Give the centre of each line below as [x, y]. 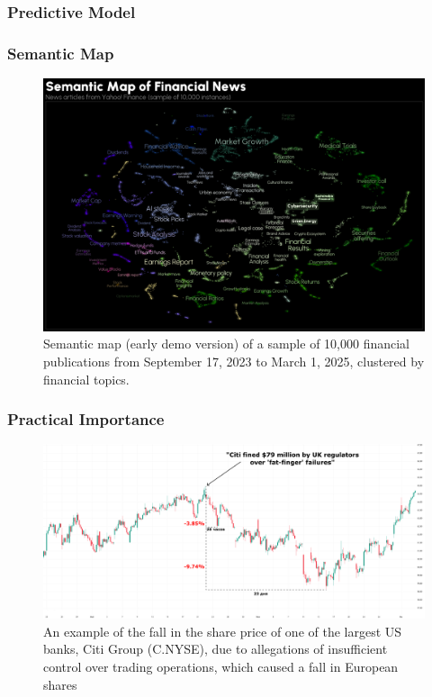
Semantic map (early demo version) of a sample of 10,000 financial [226, 344]
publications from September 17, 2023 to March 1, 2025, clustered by [234, 361]
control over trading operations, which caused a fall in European [221, 666]
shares [60, 684]
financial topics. [86, 379]
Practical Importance [86, 419]
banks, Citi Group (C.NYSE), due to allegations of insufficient [216, 649]
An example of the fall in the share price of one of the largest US [223, 631]
